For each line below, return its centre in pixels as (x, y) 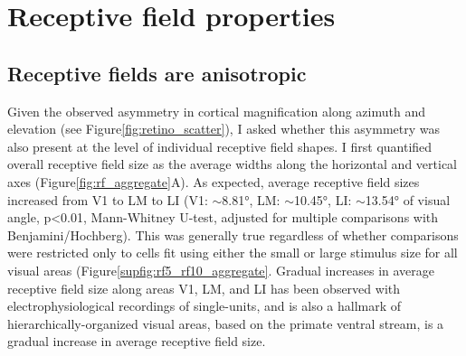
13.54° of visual (408, 199)
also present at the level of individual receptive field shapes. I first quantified (220, 146)
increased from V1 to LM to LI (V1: (108, 199)
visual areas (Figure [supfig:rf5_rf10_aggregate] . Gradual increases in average (221, 270)
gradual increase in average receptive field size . (137, 341)
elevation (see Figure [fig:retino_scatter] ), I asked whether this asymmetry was (223, 129)
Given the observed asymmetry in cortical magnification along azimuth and (216, 111)
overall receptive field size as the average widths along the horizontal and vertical (232, 164)
